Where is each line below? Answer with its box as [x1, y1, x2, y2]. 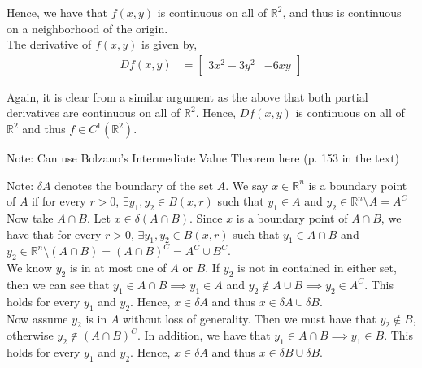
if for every [32, 193, 86, 210]
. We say [225, 176, 268, 193]
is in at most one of [69, 259, 167, 276]
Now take [7, 209, 54, 226]
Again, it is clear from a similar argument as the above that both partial [7, 88, 368, 105]
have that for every [7, 225, 102, 242]
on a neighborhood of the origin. [7, 19, 168, 37]
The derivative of [7, 36, 92, 53]
